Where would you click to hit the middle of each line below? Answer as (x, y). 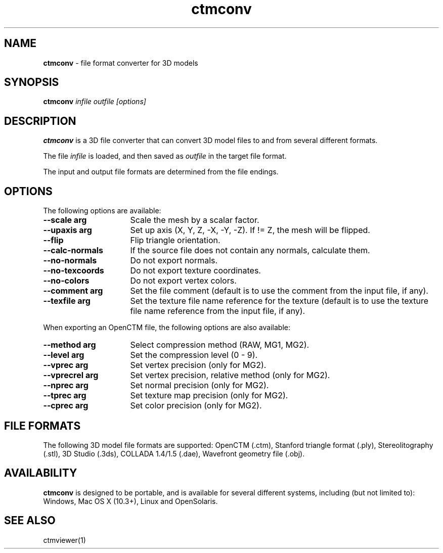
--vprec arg (66, 365)
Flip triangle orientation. (175, 240)
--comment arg (73, 291)
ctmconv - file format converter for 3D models (121, 63)
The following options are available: (102, 211)
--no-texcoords (74, 271)
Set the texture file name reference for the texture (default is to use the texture (279, 301)
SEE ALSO (30, 521)
